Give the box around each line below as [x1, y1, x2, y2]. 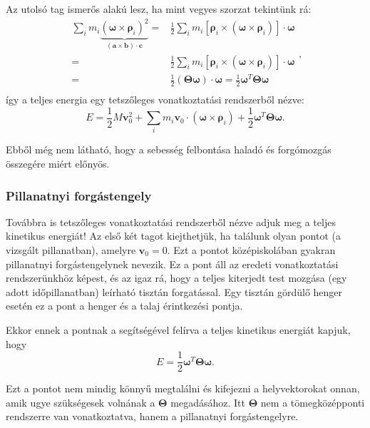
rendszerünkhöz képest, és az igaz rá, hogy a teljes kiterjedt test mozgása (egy [6, 270, 347, 285]
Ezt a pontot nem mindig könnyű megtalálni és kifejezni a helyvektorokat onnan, [6, 381, 360, 396]
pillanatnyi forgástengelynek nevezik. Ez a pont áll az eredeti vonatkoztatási [6, 256, 339, 271]
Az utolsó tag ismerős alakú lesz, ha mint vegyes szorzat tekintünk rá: [6, 1, 312, 16]
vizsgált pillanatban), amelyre [6, 242, 136, 257]
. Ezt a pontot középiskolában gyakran [167, 242, 336, 257]
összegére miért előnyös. [6, 156, 110, 170]
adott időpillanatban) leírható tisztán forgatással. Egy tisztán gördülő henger [6, 284, 343, 299]
